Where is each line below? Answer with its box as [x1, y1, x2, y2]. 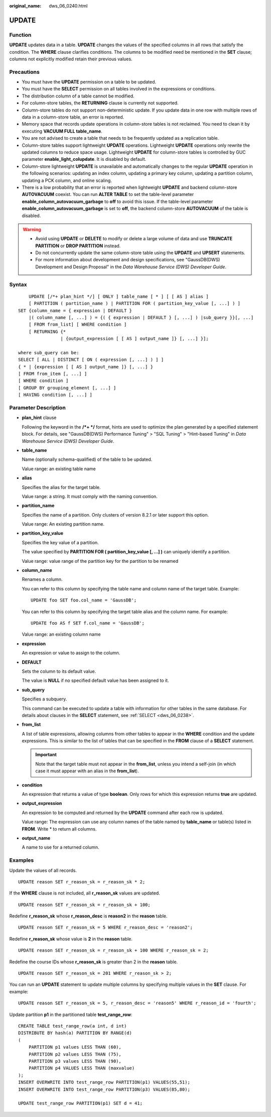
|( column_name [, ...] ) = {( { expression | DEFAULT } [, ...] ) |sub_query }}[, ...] [28, 315, 254, 320]
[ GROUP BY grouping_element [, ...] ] [18, 385, 116, 390]
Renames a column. [22, 576, 63, 582]
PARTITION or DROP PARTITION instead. [35, 243, 121, 249]
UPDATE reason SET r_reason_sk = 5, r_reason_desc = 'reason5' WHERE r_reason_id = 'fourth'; [18, 1000, 256, 1006]
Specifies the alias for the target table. [22, 484, 101, 490]
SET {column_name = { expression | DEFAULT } [18, 308, 132, 314]
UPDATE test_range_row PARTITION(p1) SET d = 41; [18, 1100, 143, 1106]
